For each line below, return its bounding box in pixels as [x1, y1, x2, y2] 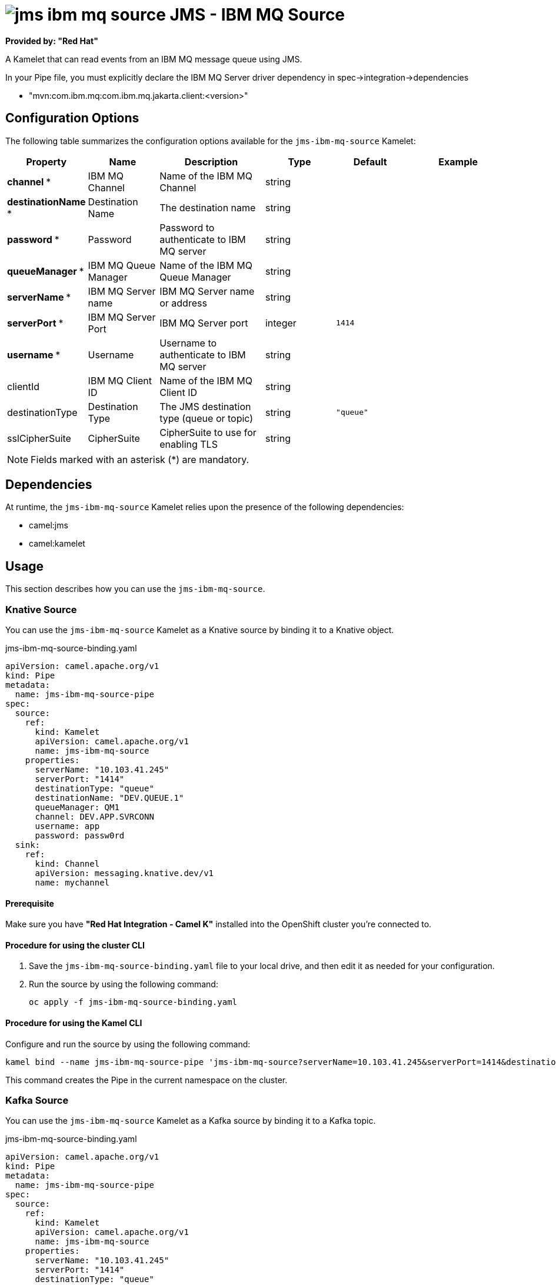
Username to [159, 337, 217, 349]
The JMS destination [159, 400, 251, 412]
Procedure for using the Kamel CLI [5, 1018, 142, 1028]
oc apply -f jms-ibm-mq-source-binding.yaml [29, 997, 238, 1007]
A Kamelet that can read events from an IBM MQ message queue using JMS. [5, 54, 302, 64]
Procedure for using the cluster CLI [5, 940, 145, 950]
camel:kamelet [29, 538, 85, 549]
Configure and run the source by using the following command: [5, 1038, 251, 1049]
